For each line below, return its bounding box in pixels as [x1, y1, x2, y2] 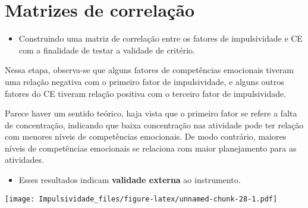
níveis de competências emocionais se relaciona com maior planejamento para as [5, 141, 297, 154]
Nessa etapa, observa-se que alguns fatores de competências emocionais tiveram [5, 64, 294, 76]
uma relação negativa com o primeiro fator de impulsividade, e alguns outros [5, 75, 284, 87]
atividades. [5, 153, 44, 166]
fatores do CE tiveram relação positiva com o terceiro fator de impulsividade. [5, 87, 287, 99]
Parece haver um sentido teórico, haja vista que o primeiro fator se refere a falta [5, 107, 297, 119]
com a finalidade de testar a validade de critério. [18, 43, 195, 56]
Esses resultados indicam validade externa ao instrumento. [18, 174, 241, 186]
